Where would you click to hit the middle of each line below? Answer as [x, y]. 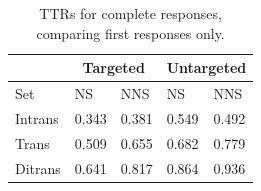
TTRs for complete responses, [130, 13]
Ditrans [38, 167]
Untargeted [206, 67]
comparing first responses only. [130, 32]
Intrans [37, 117]
